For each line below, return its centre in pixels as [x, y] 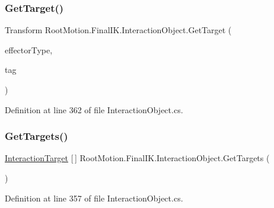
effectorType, [29, 49]
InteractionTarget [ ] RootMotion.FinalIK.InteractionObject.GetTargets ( [137, 158]
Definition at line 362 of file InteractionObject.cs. [94, 109]
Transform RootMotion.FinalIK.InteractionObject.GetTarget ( [118, 30]
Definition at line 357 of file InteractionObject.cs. [94, 198]
